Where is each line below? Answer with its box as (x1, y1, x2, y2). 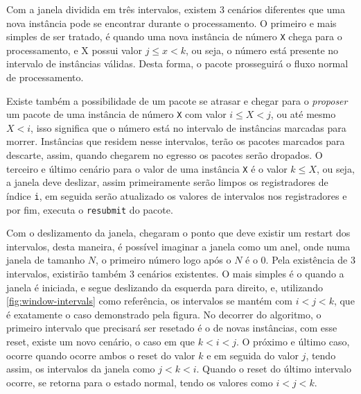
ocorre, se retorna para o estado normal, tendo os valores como (6, 375, 273, 389)
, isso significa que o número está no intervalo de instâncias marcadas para (30, 120, 346, 135)
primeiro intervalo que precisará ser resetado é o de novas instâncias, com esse (6, 320, 337, 335)
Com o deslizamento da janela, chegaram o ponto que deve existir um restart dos (6, 225, 351, 240)
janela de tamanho (6, 252, 85, 267)
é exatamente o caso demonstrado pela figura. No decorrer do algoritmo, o (6, 307, 322, 321)
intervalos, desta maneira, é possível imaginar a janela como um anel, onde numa (6, 239, 351, 253)
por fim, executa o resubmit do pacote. (6, 202, 173, 216)
